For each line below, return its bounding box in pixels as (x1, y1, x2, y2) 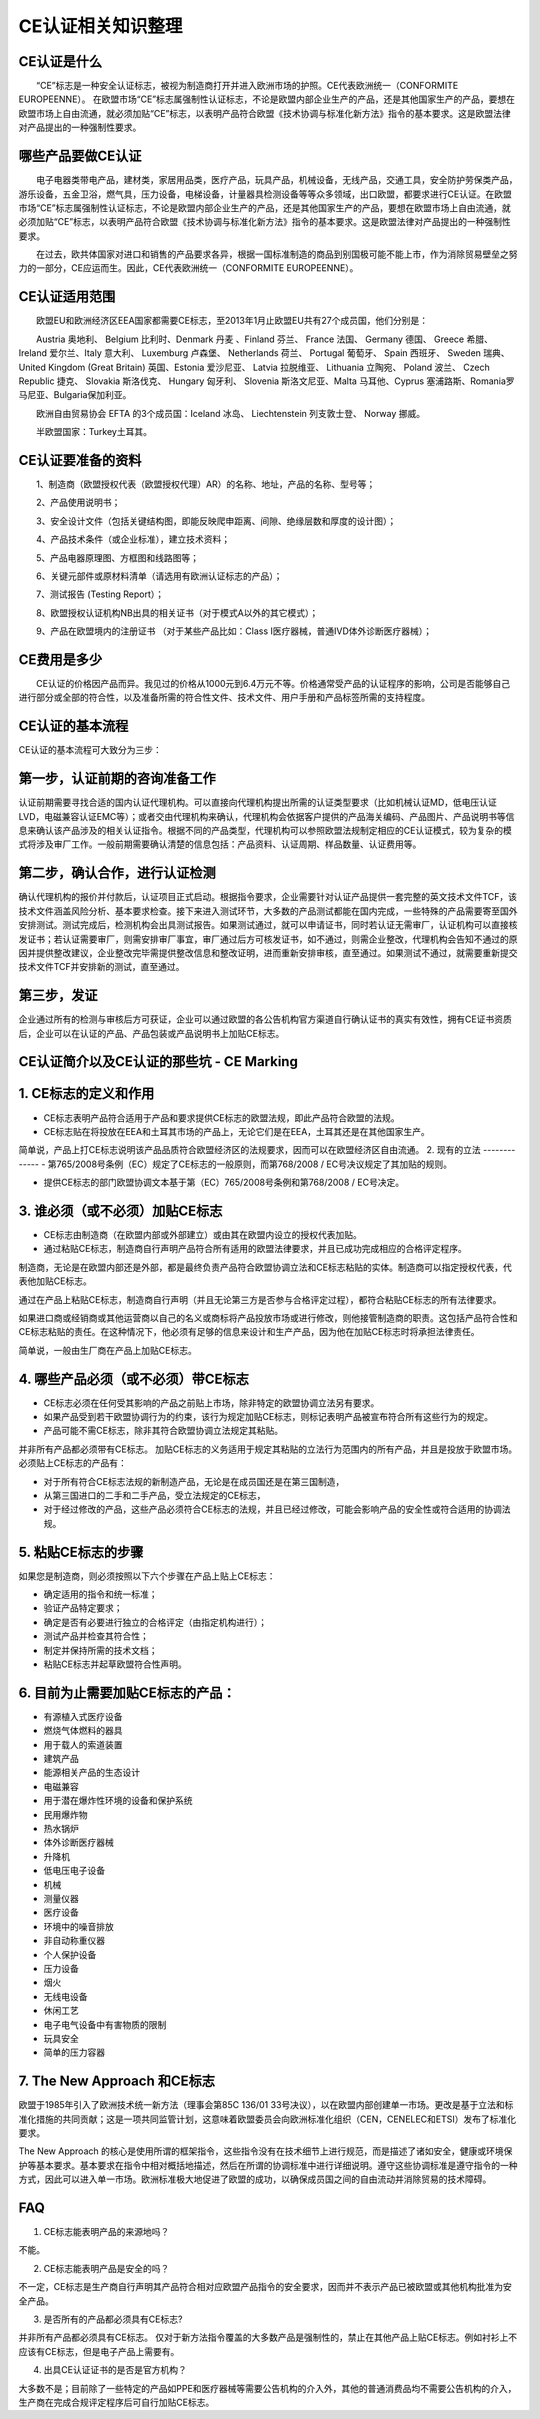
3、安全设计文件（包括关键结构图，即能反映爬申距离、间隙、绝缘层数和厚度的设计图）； (35, 515, 397, 527)
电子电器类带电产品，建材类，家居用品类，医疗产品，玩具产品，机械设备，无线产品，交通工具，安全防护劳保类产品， (35, 174, 518, 186)
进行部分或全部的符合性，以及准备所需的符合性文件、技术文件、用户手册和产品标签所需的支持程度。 (18, 691, 430, 704)
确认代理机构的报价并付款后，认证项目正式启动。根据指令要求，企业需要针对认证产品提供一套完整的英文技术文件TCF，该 (18, 891, 518, 903)
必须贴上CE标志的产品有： (18, 1457, 127, 1469)
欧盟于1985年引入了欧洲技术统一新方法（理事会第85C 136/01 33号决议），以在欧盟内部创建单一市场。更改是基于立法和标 (18, 2099, 514, 2111)
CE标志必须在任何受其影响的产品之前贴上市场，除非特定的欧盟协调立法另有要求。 (43, 1396, 380, 1409)
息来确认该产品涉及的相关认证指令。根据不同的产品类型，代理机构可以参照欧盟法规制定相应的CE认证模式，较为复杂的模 (18, 825, 512, 837)
